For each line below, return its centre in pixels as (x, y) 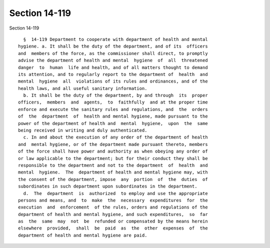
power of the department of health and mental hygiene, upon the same (113, 123)
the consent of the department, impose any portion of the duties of (113, 179)
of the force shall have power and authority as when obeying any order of (113, 151)
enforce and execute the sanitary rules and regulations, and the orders (113, 109)
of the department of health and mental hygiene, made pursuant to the (113, 116)
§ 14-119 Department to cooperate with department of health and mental (115, 39)
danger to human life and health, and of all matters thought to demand (113, 67)
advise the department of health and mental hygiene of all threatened (113, 60)
